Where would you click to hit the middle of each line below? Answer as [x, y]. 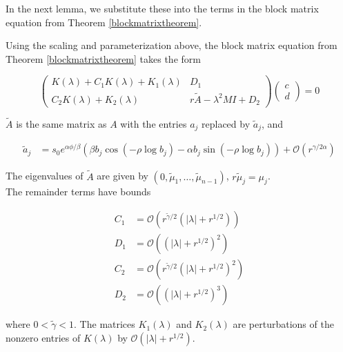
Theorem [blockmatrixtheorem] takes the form [103, 58]
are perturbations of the [283, 324]
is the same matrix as [61, 123]
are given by [122, 176]
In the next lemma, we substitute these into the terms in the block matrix [162, 8]
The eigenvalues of [45, 176]
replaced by [226, 123]
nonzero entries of [43, 337]
